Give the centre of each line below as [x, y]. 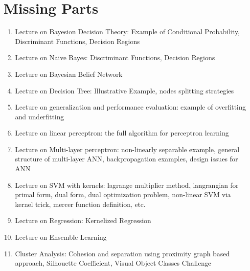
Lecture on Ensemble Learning [61, 237]
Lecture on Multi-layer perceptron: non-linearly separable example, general [127, 149]
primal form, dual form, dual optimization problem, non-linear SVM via [123, 194]
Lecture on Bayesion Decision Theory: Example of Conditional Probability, [127, 32]
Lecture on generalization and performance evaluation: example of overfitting [130, 107]
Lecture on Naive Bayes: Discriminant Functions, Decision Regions [115, 57]
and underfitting [39, 116]
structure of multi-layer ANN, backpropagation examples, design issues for [126, 159]
